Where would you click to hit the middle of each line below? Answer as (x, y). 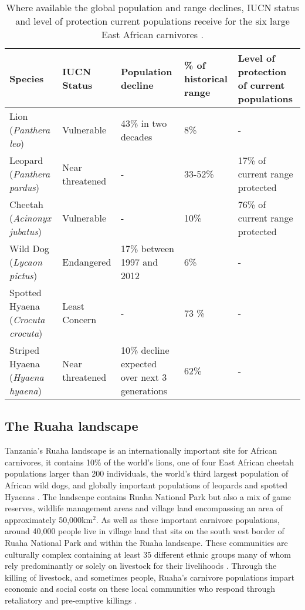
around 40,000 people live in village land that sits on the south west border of (145, 531)
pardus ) (25, 187)
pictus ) (23, 275)
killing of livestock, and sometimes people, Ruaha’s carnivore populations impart (150, 577)
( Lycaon (26, 262)
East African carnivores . (152, 34)
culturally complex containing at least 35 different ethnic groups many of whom (148, 554)
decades (136, 136)
